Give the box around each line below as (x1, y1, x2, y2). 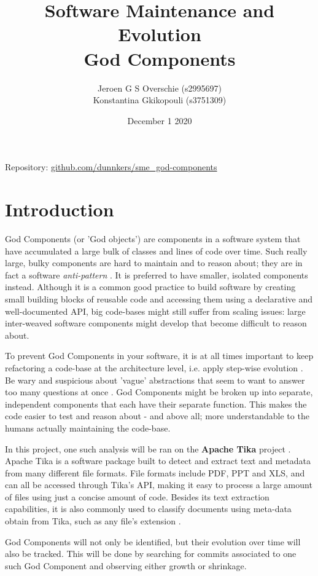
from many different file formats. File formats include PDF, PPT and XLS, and (5, 466, 305, 479)
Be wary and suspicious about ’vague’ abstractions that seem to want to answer (5, 373, 305, 386)
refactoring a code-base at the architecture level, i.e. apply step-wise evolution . (5, 361, 303, 374)
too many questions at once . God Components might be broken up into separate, (5, 385, 313, 398)
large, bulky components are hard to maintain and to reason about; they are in (5, 256, 303, 269)
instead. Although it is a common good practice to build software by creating (5, 280, 296, 293)
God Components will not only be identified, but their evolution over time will (5, 535, 301, 548)
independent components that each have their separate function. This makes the (5, 397, 307, 410)
